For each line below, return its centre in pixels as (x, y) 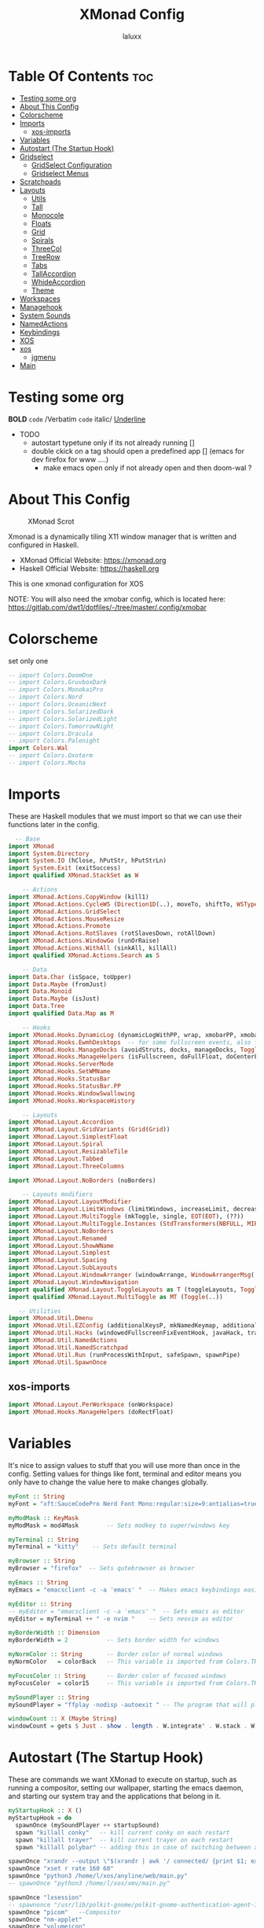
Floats (41, 223)
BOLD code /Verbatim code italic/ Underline (77, 419)
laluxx (132, 36)
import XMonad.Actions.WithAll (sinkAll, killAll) (93, 948)
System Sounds (45, 315)
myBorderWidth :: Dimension (54, 1633)
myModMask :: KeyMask (44, 1518)
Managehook (41, 307)
